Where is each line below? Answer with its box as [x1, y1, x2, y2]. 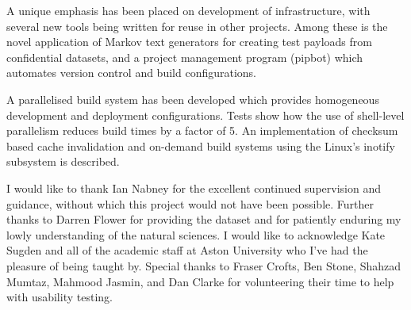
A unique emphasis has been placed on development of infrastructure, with [6, 2, 371, 18]
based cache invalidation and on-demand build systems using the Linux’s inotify [6, 137, 395, 154]
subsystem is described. [6, 153, 120, 170]
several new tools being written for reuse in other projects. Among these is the [6, 17, 388, 34]
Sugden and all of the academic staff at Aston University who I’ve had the [6, 242, 368, 258]
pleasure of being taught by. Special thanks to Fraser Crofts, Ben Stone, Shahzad [6, 257, 401, 274]
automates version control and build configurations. [6, 64, 256, 81]
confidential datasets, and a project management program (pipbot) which [6, 48, 363, 65]
